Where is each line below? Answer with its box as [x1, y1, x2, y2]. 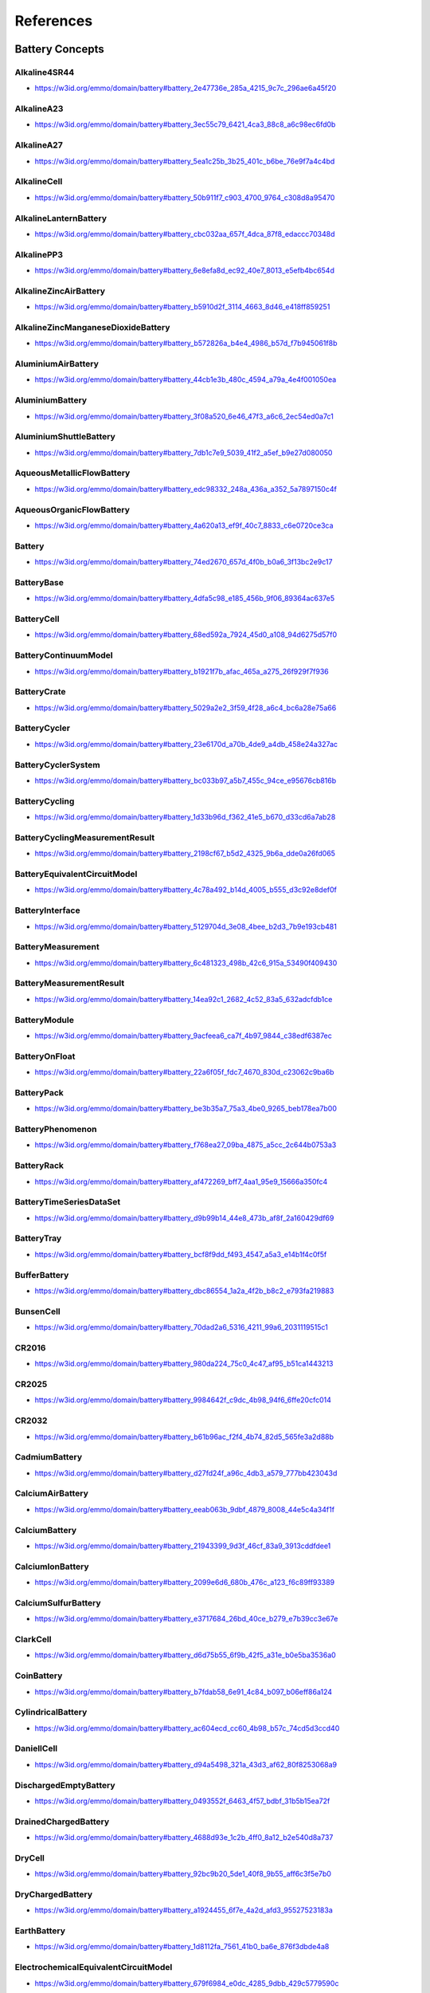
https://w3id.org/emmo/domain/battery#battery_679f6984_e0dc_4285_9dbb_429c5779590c [34, 1978, 339, 1988]
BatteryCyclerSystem [14, 759, 100, 770]
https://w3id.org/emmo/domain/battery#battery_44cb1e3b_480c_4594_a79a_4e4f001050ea [34, 375, 337, 384]
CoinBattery [14, 1670, 63, 1681]
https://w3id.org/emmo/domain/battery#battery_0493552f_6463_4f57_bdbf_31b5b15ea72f [34, 1796, 330, 1806]
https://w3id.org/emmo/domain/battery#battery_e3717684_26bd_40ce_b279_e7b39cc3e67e [34, 1614, 338, 1624]
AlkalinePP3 [14, 249, 64, 260]
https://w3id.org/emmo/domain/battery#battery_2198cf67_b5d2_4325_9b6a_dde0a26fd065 [34, 849, 336, 859]
